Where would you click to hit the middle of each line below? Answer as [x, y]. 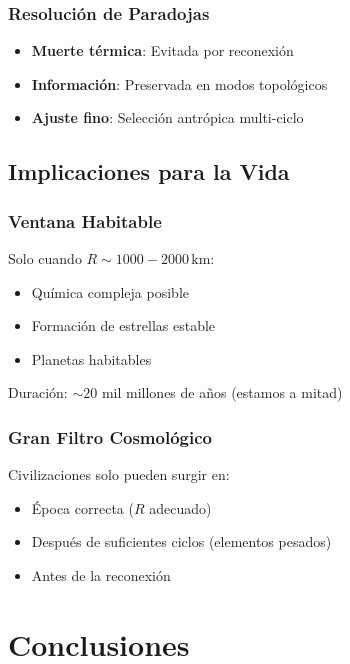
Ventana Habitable [85, 220]
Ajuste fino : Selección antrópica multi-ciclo [167, 117]
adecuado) [180, 507]
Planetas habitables [91, 358]
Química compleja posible [110, 291]
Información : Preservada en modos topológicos [179, 83]
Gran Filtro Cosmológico [110, 436]
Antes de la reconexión [101, 574]
